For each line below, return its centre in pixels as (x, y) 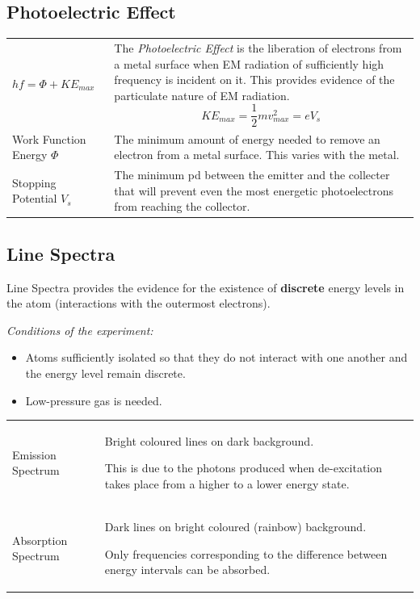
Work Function (49, 138)
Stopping (34, 182)
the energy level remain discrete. (105, 373)
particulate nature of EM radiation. (202, 95)
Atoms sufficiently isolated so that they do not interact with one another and (216, 357)
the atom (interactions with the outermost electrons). (139, 303)
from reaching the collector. (182, 206)
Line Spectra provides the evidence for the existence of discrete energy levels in (206, 287)
